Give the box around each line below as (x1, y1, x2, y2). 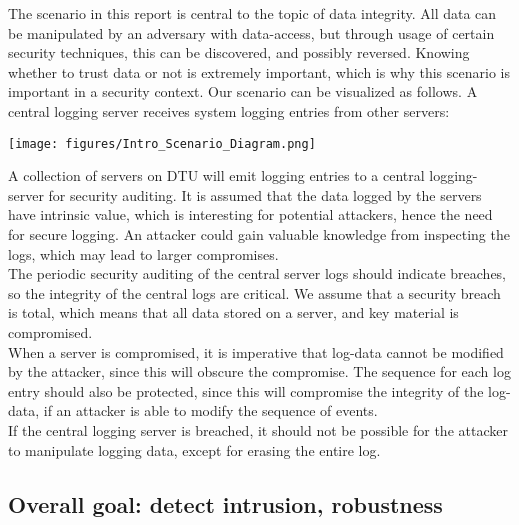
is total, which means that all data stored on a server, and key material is (8, 302, 459, 323)
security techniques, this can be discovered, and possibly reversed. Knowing (8, 42, 470, 63)
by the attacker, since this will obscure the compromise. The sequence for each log (8, 361, 511, 382)
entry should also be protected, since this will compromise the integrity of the (8, 380, 484, 401)
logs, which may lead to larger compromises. (8, 243, 279, 264)
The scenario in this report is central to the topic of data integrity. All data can (8, 3, 497, 23)
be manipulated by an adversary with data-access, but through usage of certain (8, 22, 495, 43)
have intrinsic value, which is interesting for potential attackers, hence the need (8, 204, 493, 225)
